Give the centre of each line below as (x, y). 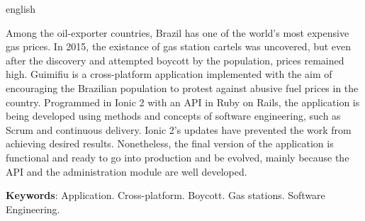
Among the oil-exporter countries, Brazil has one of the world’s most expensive (178, 32)
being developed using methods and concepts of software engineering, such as (173, 116)
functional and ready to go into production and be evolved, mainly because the (178, 157)
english (21, 8)
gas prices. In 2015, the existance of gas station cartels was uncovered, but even (179, 46)
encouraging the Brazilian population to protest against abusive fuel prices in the (182, 87)
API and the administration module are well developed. (127, 171)
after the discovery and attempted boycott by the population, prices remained (175, 60)
